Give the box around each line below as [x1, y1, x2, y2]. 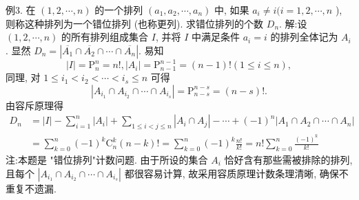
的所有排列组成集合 [61, 30, 149, 44]
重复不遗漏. [6, 181, 57, 195]
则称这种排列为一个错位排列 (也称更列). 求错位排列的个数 [6, 16, 264, 30]
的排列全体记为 [270, 30, 338, 44]
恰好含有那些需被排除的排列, [224, 153, 353, 166]
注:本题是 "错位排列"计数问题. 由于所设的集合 [6, 153, 208, 166]
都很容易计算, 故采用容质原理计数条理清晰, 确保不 [124, 166, 349, 180]
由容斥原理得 [6, 98, 63, 112]
